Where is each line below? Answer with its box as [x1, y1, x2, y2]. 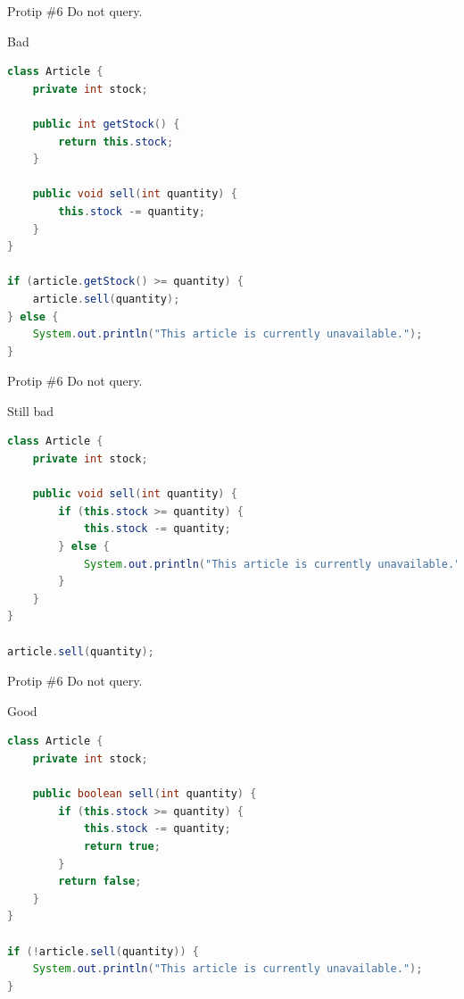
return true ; [83, 839, 161, 853]
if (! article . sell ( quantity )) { [7, 945, 199, 958]
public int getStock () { [32, 117, 180, 130]
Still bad [7, 401, 54, 420]
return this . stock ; [58, 135, 174, 148]
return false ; [58, 875, 142, 888]
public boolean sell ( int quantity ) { [32, 787, 257, 801]
